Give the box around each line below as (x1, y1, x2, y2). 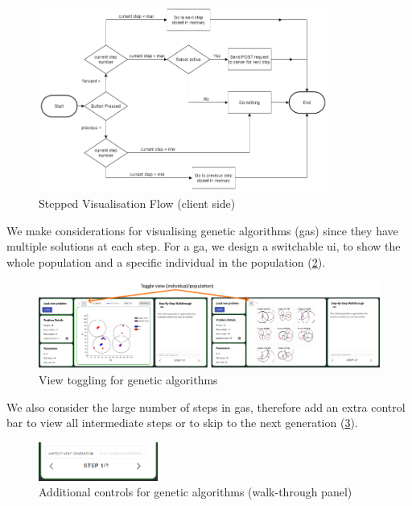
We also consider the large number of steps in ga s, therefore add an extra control (6, 398, 406, 415)
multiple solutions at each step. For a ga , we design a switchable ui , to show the (6, 238, 401, 255)
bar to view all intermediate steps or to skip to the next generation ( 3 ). (6, 414, 358, 431)
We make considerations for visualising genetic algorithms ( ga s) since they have (6, 222, 398, 238)
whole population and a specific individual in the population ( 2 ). (6, 253, 326, 270)
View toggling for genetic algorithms (39, 371, 218, 388)
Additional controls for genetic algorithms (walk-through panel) (39, 483, 352, 500)
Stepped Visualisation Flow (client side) (39, 195, 236, 212)
